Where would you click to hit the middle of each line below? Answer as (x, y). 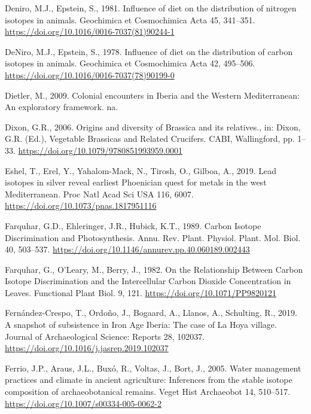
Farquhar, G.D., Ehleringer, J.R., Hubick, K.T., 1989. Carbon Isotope (133, 225)
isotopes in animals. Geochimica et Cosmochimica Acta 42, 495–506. (130, 63)
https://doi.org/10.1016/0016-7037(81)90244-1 (90, 31)
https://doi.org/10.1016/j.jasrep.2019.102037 (87, 348)
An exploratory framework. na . (62, 107)
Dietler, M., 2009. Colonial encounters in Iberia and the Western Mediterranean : (152, 95)
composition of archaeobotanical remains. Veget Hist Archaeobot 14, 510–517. (148, 392)
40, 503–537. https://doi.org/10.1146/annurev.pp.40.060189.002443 (127, 249)
